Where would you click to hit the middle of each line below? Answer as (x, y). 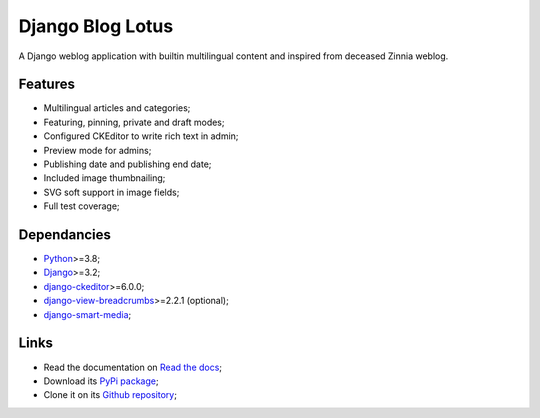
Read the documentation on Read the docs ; (133, 367)
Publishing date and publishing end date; (127, 164)
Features (46, 84)
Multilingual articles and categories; (117, 108)
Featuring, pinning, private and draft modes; (134, 122)
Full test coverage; (81, 206)
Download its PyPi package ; (101, 381)
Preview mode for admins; (97, 150)
